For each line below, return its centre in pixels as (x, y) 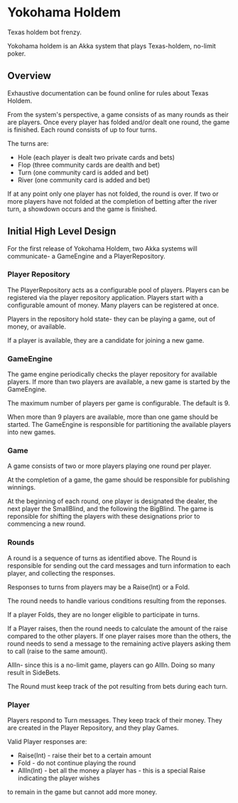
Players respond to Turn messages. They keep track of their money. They (115, 720)
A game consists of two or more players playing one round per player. (109, 466)
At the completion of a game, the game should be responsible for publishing (119, 480)
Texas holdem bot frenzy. (44, 32)
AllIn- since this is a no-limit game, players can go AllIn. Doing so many (111, 665)
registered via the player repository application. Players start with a (106, 297)
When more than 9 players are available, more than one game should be (113, 417)
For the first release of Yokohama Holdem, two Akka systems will (102, 248)
